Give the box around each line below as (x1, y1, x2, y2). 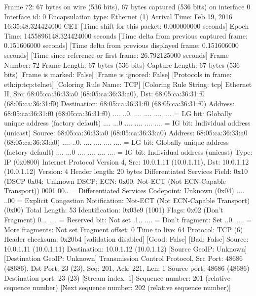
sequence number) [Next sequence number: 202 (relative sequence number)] (4, 282, 231, 293)
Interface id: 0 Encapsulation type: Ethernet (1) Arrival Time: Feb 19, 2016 (4, 11, 232, 21)
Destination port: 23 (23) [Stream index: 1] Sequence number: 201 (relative (4, 272, 230, 283)
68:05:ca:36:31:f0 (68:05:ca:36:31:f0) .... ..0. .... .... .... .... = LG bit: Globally (4, 108, 232, 118)
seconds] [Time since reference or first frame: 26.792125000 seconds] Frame (4, 49, 229, 60)
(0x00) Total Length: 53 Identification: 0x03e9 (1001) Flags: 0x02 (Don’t (4, 205, 223, 215)
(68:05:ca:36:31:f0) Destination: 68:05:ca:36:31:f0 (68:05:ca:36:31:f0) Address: (4, 98, 235, 108)
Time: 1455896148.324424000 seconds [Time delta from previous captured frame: (4, 30, 248, 41)
